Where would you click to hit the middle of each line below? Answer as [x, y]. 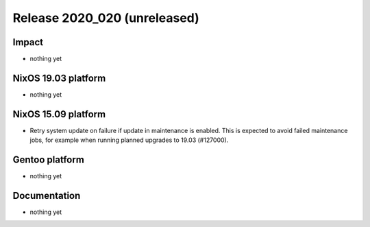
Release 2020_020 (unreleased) [106, 18]
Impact [28, 42]
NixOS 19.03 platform [59, 78]
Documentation [47, 195]
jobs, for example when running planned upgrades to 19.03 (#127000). [129, 140]
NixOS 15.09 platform [59, 114]
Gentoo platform [49, 160]
